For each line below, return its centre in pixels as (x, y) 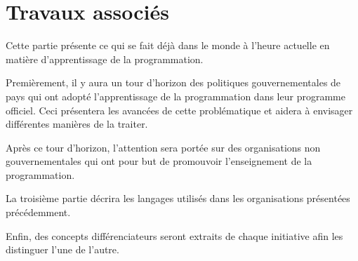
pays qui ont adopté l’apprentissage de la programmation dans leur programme (175, 96)
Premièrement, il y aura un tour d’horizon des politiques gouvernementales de (173, 82)
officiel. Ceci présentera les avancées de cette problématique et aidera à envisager (179, 110)
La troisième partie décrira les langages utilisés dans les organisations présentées (178, 198)
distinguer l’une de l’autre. (62, 249)
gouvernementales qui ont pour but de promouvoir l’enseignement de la (159, 161)
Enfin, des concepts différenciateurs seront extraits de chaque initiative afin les (174, 235)
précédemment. (38, 212)
